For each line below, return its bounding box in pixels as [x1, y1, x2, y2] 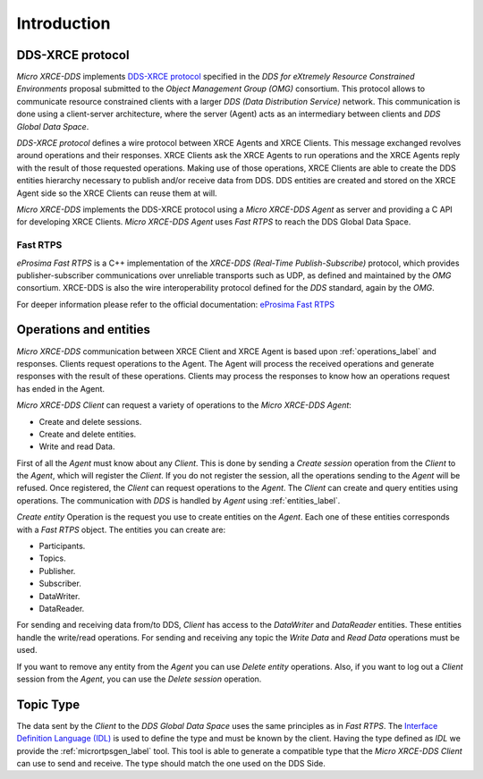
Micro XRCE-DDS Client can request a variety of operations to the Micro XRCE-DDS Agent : [16, 400, 352, 411]
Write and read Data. [38, 441, 115, 452]
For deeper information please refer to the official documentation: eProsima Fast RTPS [16, 299, 335, 309]
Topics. [38, 553, 66, 563]
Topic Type [16, 697, 80, 712]
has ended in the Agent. [16, 383, 105, 394]
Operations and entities [16, 322, 151, 337]
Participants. [38, 541, 86, 552]
